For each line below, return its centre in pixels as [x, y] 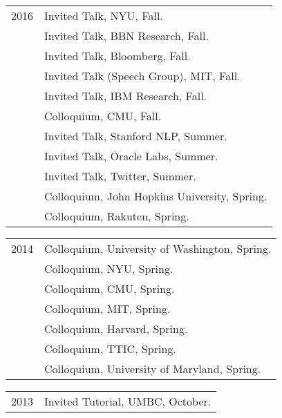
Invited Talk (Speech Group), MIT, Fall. [142, 76]
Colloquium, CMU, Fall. [103, 116]
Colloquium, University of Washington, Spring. [158, 248]
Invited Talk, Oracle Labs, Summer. [131, 156]
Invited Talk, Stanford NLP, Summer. [136, 136]
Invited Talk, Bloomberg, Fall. [117, 56]
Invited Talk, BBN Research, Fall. [126, 36]
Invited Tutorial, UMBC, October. [128, 401]
